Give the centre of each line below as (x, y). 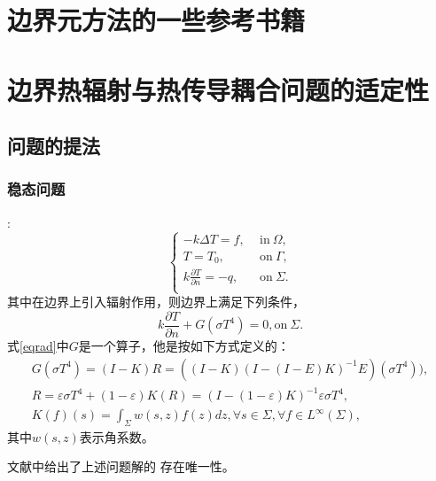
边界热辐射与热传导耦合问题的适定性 (218, 89)
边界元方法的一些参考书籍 (156, 20)
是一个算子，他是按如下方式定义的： (184, 345)
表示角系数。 (117, 436)
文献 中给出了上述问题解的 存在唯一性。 (121, 466)
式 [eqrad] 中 (38, 345)
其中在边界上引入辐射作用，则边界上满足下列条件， (156, 302)
